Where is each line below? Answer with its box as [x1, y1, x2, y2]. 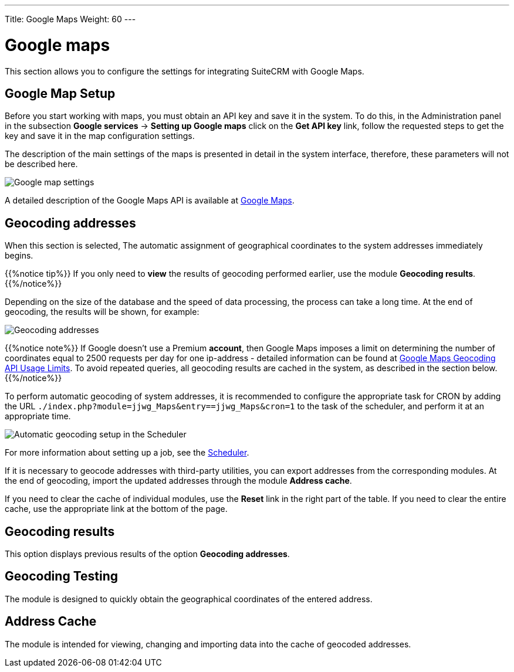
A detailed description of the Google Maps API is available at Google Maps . [5, 195, 295, 206]
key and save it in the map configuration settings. [5, 131, 195, 141]
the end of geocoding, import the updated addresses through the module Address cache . [5, 476, 352, 486]
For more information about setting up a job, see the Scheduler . [5, 447, 249, 458]
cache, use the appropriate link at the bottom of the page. [5, 504, 228, 514]
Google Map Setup [5, 86, 116, 101]
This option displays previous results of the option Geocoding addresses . [5, 549, 290, 559]
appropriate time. [5, 411, 71, 422]
